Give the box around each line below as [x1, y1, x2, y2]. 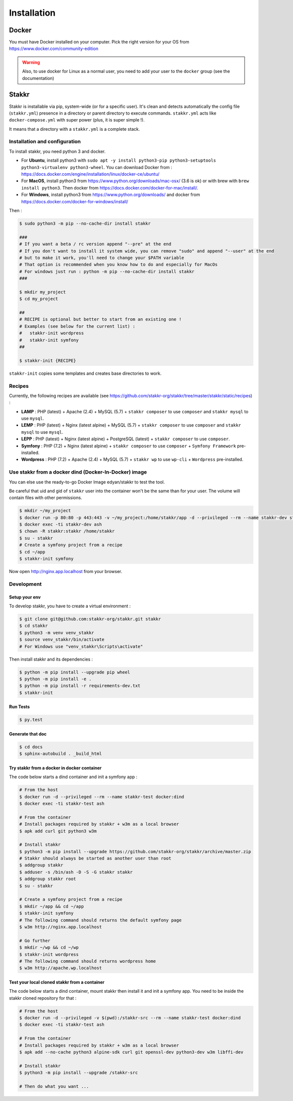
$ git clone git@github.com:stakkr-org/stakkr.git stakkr [19, 616, 161, 622]
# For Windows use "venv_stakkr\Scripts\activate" [19, 644, 144, 649]
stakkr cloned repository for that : [9, 995, 77, 1001]
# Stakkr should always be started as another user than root [19, 856, 171, 862]
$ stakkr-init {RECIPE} [19, 358, 77, 363]
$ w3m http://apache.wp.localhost [19, 965, 102, 971]
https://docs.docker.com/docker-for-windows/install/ [21, 198, 128, 204]
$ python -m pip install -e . [19, 676, 92, 682]
